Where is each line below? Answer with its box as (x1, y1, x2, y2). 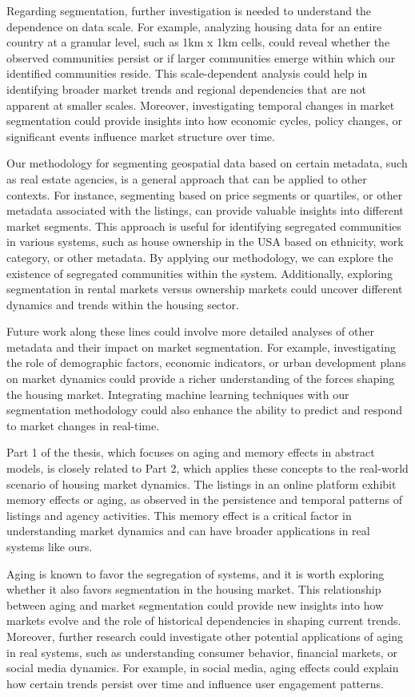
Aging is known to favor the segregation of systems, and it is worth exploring (6, 565, 385, 582)
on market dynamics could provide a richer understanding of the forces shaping (6, 370, 395, 387)
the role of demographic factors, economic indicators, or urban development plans (6, 354, 406, 371)
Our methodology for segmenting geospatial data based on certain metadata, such (6, 155, 408, 171)
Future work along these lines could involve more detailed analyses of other (6, 323, 374, 340)
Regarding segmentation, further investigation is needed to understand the (6, 2, 372, 18)
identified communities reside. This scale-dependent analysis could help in (6, 65, 368, 82)
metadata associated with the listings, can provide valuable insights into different (6, 202, 404, 219)
